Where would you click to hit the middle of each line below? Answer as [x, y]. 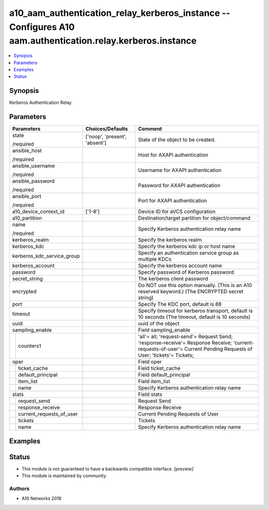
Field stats [150, 395]
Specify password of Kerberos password [186, 272]
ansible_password [33, 181]
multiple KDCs [155, 259]
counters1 [30, 346]
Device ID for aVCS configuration [177, 211]
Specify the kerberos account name [180, 266]
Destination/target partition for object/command [194, 218]
